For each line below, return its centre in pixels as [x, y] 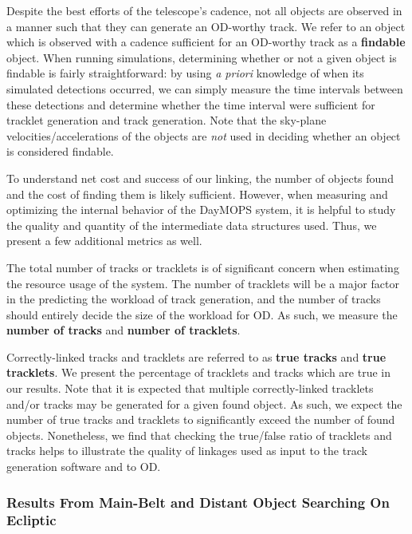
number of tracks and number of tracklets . [124, 330]
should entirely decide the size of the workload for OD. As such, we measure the [202, 314]
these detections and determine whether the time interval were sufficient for [191, 104]
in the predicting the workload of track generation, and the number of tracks [194, 299]
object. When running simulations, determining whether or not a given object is [202, 57]
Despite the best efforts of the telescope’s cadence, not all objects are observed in [204, 10]
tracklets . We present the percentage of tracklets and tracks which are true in [198, 372]
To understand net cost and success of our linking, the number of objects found [200, 178]
